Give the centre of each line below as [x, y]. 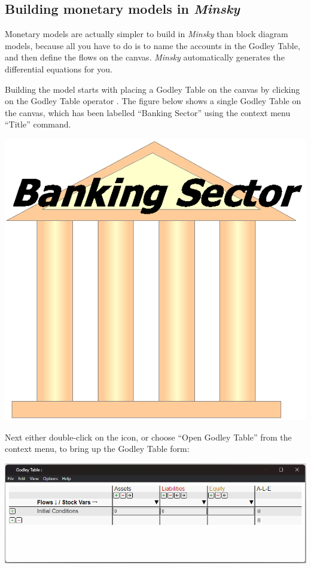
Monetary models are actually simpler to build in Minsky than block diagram [147, 34]
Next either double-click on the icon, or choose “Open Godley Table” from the [148, 437]
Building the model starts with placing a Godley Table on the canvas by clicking [153, 89]
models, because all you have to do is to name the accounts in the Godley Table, [153, 45]
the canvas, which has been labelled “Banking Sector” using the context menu [148, 112]
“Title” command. [38, 124]
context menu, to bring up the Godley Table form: [97, 449]
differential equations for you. [59, 69]
